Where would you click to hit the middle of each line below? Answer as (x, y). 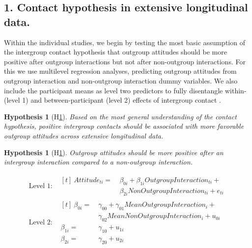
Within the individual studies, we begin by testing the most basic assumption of (125, 42)
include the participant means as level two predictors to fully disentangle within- (125, 90)
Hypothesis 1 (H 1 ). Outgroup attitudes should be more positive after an (114, 152)
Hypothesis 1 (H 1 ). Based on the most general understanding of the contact (120, 116)
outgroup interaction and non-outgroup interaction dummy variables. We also (121, 80)
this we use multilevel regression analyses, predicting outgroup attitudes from (120, 71)
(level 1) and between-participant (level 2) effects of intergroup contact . (112, 100)
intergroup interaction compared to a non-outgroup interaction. (98, 162)
